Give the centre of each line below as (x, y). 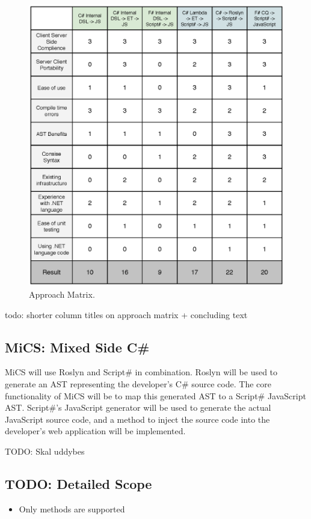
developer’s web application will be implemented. (95, 431)
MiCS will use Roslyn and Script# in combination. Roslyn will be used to (141, 372)
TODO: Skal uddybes (45, 451)
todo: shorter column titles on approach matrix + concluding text (126, 314)
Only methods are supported (72, 508)
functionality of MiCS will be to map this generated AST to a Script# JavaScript (155, 395)
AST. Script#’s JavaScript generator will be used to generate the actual (138, 407)
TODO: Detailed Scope (79, 483)
